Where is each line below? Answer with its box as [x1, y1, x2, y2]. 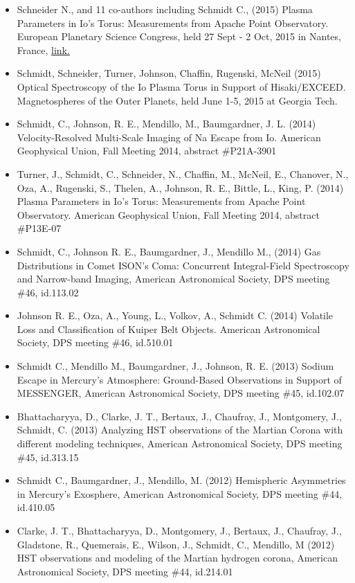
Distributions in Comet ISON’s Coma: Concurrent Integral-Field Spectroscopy [17, 258, 349, 272]
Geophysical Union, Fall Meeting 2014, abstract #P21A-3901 [17, 143, 277, 158]
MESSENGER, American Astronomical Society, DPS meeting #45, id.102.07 [17, 386, 345, 400]
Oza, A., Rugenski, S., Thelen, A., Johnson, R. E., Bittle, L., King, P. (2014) [17, 180, 344, 195]
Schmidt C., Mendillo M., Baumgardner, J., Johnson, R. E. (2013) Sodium [17, 359, 334, 373]
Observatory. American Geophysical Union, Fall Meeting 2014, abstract [17, 207, 320, 222]
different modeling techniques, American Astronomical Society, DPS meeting [17, 436, 343, 451]
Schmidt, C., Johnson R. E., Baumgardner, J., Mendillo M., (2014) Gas [17, 244, 321, 258]
